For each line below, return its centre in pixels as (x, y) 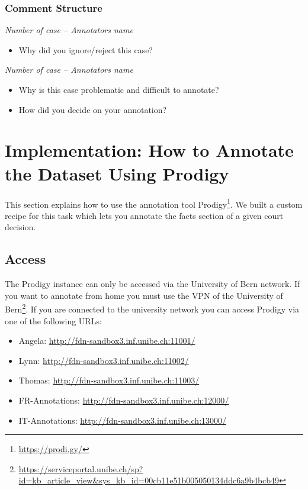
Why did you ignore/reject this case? (86, 49)
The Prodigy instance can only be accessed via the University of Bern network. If (153, 284)
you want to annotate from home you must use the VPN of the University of (144, 295)
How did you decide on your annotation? (93, 109)
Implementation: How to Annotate (149, 150)
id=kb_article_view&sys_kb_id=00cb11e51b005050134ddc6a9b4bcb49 (149, 480)
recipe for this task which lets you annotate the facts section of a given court (144, 215)
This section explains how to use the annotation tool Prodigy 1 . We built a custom (154, 203)
